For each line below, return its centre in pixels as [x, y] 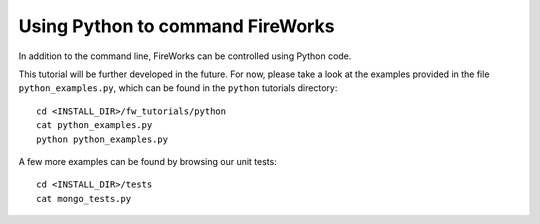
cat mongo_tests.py [84, 198]
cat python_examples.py [94, 125]
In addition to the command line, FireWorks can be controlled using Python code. [185, 56]
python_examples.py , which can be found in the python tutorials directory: [178, 88]
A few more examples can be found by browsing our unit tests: [147, 161]
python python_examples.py [102, 139]
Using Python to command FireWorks [176, 26]
